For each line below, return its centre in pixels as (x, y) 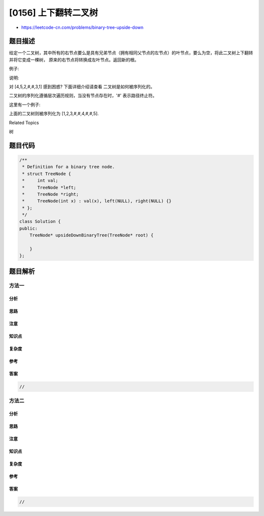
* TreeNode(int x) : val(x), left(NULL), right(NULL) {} (97, 201)
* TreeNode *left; (49, 187)
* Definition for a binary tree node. (68, 167)
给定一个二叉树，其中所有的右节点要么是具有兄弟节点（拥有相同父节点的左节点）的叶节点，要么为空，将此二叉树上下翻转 (131, 53)
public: (28, 228)
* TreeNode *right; (51, 194)
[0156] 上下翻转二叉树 (54, 13)
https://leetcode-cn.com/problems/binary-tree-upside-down (82, 27)
